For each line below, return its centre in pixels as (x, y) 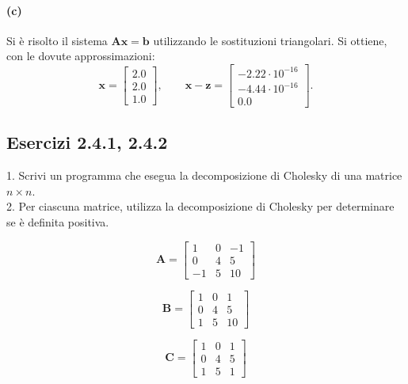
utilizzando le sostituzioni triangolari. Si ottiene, (270, 40)
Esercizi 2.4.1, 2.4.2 (87, 142)
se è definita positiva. (58, 222)
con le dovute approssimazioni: (81, 56)
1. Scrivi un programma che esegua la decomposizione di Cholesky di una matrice (204, 175)
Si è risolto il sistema (57, 40)
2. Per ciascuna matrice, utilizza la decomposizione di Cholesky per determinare (200, 206)
